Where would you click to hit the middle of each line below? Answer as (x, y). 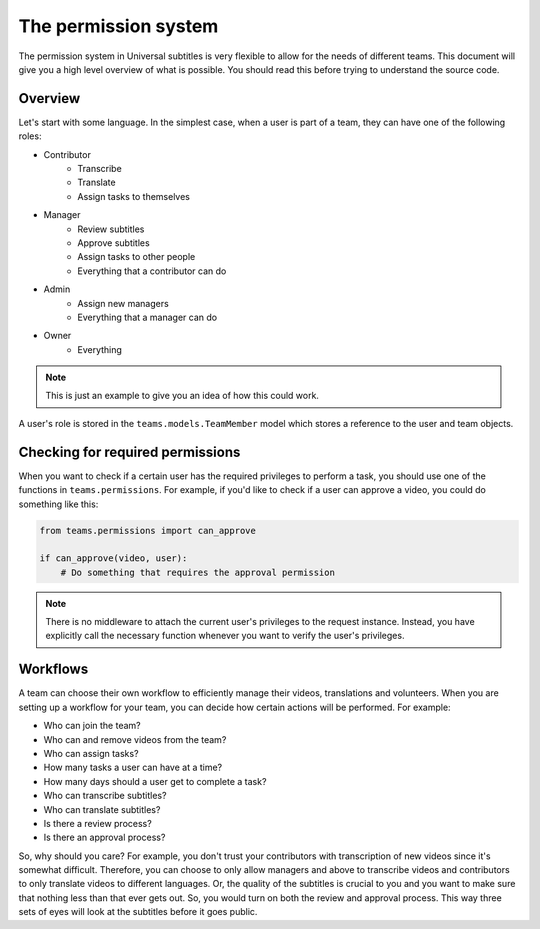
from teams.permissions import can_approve (148, 530)
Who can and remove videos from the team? (135, 739)
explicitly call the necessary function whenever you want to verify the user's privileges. (225, 636)
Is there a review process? (97, 823)
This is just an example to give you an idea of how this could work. (182, 396)
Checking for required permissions (129, 451)
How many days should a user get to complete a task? (155, 781)
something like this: (58, 504)
